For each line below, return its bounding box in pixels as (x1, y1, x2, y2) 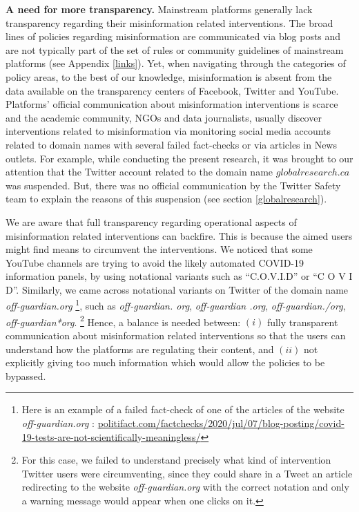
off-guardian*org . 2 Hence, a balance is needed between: (6, 312, 241, 329)
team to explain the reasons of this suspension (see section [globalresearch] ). (6, 191, 327, 206)
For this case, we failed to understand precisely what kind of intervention (21, 453, 331, 467)
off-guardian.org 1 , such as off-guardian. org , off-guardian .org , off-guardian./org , (6, 296, 346, 313)
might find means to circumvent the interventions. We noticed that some (6, 242, 313, 256)
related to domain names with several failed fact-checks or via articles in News (6, 137, 337, 151)
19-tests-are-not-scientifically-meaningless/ (21, 429, 201, 444)
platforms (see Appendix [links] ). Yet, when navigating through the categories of (6, 56, 346, 70)
